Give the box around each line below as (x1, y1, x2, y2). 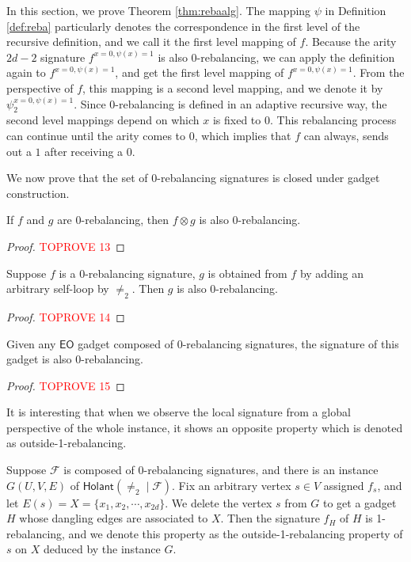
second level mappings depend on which (6, 112, 200, 128)
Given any (6, 335, 56, 351)
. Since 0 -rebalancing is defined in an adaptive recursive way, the (74, 95, 387, 112)
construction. (6, 184, 70, 201)
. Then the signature (220, 510, 320, 526)
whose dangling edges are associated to (19, 510, 208, 526)
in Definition (325, 2, 386, 18)
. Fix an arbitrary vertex (172, 477, 291, 493)
